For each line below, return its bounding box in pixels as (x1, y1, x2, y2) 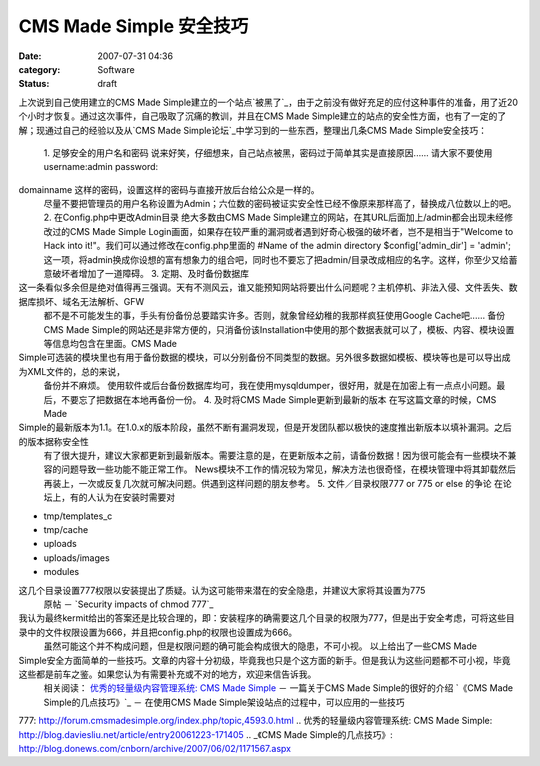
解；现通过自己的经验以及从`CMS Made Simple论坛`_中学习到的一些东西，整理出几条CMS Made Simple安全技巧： (18, 124, 487, 136)
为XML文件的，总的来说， (18, 365, 126, 377)
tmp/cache (43, 524, 89, 536)
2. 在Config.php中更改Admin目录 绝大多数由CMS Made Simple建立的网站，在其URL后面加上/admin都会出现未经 (43, 211, 505, 224)
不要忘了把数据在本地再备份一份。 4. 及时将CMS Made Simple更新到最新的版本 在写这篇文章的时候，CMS (60, 393, 497, 405)
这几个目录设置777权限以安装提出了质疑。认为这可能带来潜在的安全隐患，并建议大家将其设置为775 (18, 584, 426, 596)
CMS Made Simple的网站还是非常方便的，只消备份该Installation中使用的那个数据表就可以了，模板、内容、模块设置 (43, 323, 515, 335)
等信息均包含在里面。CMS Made (43, 337, 178, 349)
